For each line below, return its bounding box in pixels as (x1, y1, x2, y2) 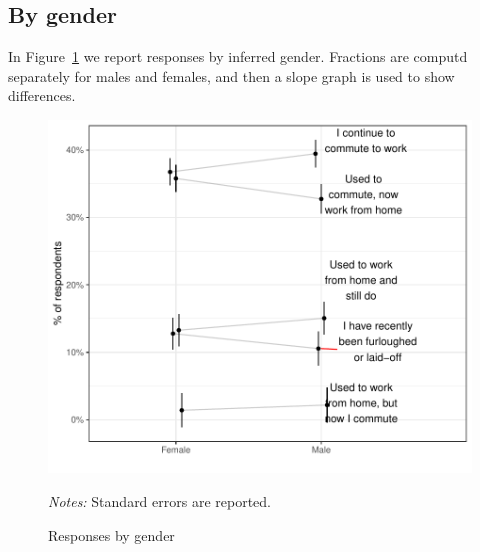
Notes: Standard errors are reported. (48, 490, 271, 511)
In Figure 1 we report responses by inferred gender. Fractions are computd (8, 46, 468, 67)
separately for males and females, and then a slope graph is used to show (8, 65, 455, 86)
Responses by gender (48, 524, 175, 545)
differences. (8, 85, 76, 106)
